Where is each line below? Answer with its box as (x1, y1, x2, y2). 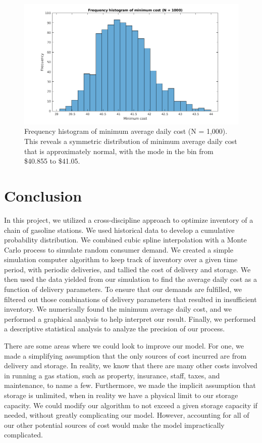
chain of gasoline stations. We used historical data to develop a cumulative (4, 224, 235, 235)
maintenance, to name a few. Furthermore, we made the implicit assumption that (4, 380, 256, 390)
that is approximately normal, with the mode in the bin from (24, 145, 214, 156)
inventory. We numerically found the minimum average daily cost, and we (4, 304, 232, 314)
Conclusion (4, 185, 82, 206)
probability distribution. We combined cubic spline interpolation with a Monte (4, 234, 247, 245)
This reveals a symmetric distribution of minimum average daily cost (24, 136, 237, 146)
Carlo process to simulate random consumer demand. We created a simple (4, 244, 233, 255)
